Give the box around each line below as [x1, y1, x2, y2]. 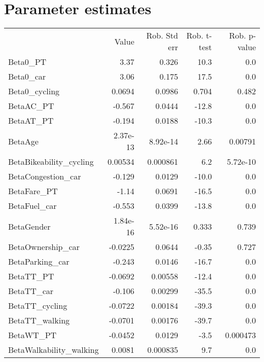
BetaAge [8, 135, 39, 147]
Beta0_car [8, 70, 46, 83]
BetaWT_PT [8, 329, 57, 341]
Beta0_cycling [8, 85, 60, 97]
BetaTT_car [8, 285, 54, 297]
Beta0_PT [8, 56, 47, 68]
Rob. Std [146, 29, 178, 42]
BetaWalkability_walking [8, 344, 99, 356]
